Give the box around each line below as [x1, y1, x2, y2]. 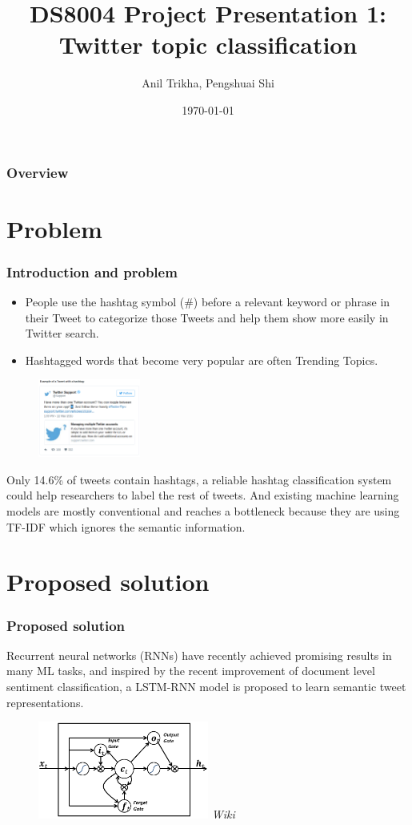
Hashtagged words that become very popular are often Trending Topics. [25, 351, 378, 368]
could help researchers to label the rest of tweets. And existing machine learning [6, 487, 399, 503]
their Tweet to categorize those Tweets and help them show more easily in [25, 309, 389, 326]
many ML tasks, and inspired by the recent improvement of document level [6, 662, 375, 679]
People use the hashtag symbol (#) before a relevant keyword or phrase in [25, 293, 390, 310]
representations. [6, 694, 84, 710]
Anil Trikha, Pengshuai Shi [142, 75, 274, 91]
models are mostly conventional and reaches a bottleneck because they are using [6, 503, 400, 520]
